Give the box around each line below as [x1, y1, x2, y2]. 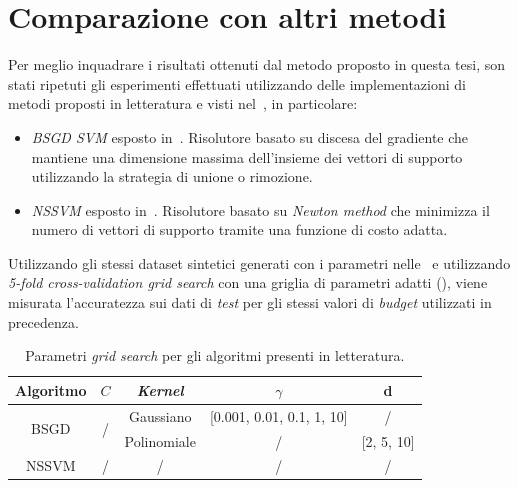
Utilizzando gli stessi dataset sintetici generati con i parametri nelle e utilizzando [8, 252, 511, 273]
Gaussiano [129, 405, 192, 426]
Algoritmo [15, 379, 87, 400]
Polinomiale [124, 430, 196, 451]
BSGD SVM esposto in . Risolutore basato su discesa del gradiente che [31, 126, 469, 147]
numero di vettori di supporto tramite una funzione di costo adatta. [31, 219, 448, 240]
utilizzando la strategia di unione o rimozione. [31, 166, 313, 187]
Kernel [136, 379, 184, 400]
